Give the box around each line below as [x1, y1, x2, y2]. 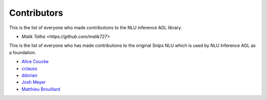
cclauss [21, 66, 38, 71]
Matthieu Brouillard [21, 86, 60, 92]
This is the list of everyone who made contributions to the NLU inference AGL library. [9, 25, 182, 31]
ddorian [21, 72, 38, 78]
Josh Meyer [21, 79, 46, 85]
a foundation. [9, 49, 37, 55]
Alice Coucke [21, 59, 49, 65]
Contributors [9, 7, 64, 18]
